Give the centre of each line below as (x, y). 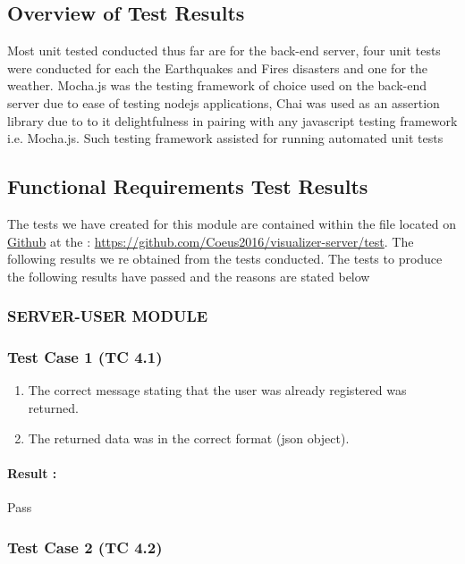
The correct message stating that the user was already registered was (217, 390)
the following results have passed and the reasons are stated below (189, 276)
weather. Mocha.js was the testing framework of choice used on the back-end (217, 85)
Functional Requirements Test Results (188, 186)
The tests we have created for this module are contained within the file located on (232, 223)
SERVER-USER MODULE (108, 316)
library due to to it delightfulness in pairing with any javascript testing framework (232, 120)
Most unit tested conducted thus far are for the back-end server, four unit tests (224, 51)
